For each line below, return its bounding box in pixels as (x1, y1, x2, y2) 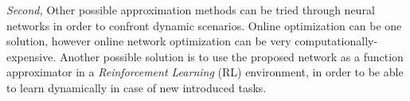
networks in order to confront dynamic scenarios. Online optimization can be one (6, 17, 402, 33)
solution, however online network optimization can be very (6, 33, 291, 49)
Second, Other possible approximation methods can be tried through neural (6, 2, 375, 17)
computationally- (295, 33, 378, 49)
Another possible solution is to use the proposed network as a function (59, 48, 404, 64)
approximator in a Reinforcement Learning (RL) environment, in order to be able (6, 64, 404, 80)
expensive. (6, 48, 57, 64)
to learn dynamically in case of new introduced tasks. (6, 79, 267, 95)
